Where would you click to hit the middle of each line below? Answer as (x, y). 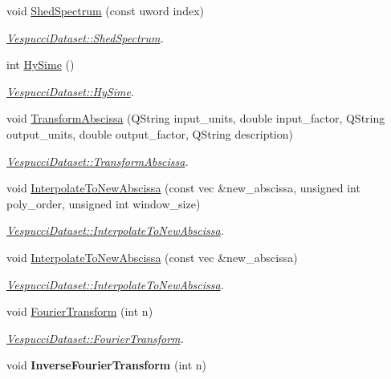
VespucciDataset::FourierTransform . (95, 338)
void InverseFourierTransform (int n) (107, 365)
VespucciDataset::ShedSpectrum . (85, 37)
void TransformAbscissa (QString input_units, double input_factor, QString (196, 118)
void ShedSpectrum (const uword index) (105, 10)
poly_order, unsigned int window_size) (104, 203)
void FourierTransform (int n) (80, 311)
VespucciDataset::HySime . (71, 91)
